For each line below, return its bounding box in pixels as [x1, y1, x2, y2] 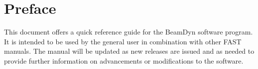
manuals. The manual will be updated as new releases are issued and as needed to [4, 46, 255, 56]
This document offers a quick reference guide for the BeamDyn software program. [4, 27, 253, 37]
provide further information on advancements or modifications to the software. [4, 55, 244, 66]
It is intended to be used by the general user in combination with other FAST [4, 36, 242, 46]
